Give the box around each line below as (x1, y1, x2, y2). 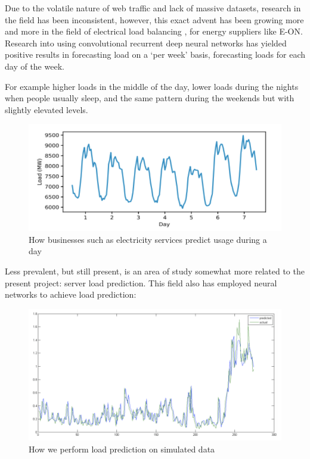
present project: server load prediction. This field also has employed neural (5, 276, 277, 289)
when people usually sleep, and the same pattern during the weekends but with (5, 92, 294, 104)
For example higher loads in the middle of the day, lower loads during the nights (5, 80, 299, 92)
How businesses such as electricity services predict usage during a (29, 233, 267, 245)
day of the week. (5, 60, 64, 72)
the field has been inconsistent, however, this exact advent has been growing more (5, 13, 304, 26)
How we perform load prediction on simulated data (29, 442, 215, 455)
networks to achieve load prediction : (5, 288, 137, 301)
